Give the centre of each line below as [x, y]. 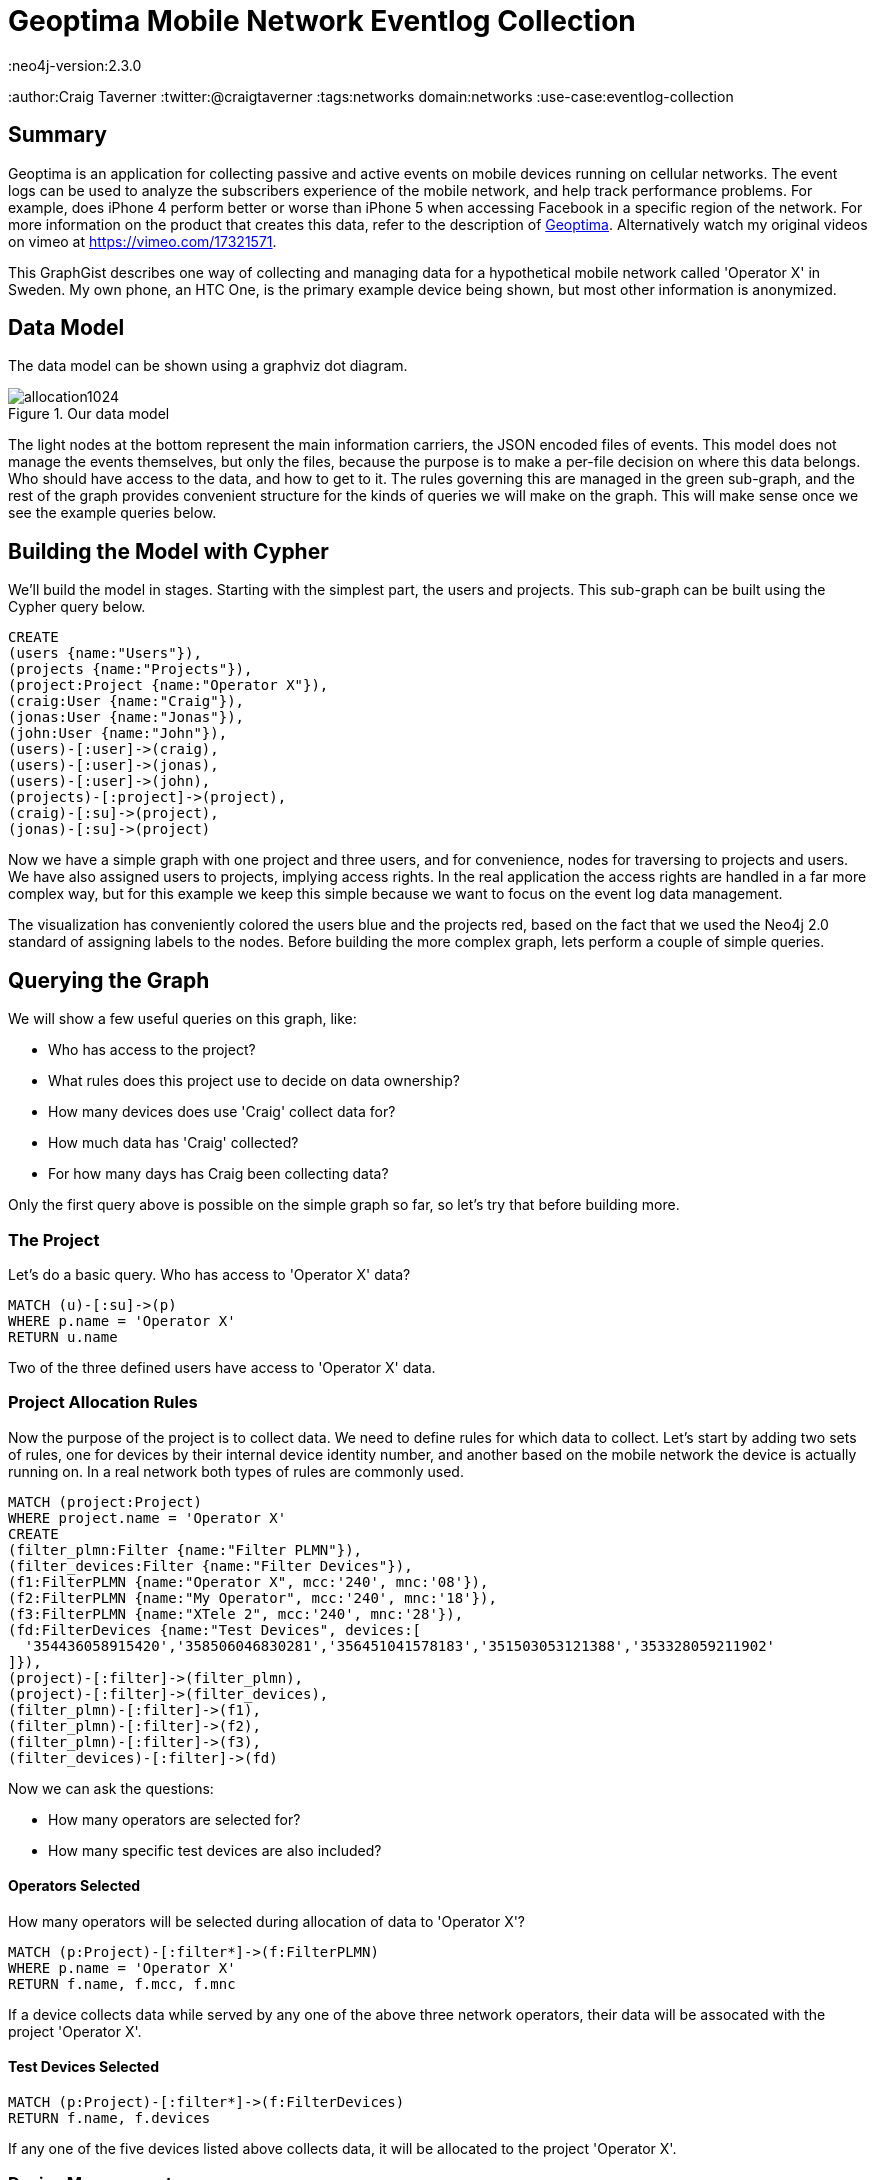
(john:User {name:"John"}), [118, 733]
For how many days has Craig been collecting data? [218, 1174]
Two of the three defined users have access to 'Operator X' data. [222, 1367]
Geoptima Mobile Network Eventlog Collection [322, 21]
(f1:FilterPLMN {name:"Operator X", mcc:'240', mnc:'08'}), [248, 1581]
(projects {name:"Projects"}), [130, 669]
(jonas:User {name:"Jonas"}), [126, 717]
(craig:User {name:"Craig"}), [126, 701]
